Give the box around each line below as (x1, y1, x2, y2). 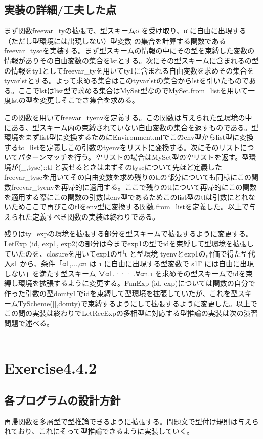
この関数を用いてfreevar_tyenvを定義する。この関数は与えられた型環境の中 (4, 112, 252, 122)
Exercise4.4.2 (4, 357, 97, 378)
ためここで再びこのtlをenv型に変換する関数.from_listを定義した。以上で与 (11, 201, 256, 212)
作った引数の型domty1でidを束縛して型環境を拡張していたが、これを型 (4, 288, 238, 299)
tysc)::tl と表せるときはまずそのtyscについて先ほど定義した (28, 161, 223, 172)
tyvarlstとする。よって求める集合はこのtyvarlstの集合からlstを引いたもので (4, 75, 249, 86)
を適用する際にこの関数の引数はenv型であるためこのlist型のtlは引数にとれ (4, 191, 248, 202)
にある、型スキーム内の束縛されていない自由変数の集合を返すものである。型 (4, 122, 259, 132)
